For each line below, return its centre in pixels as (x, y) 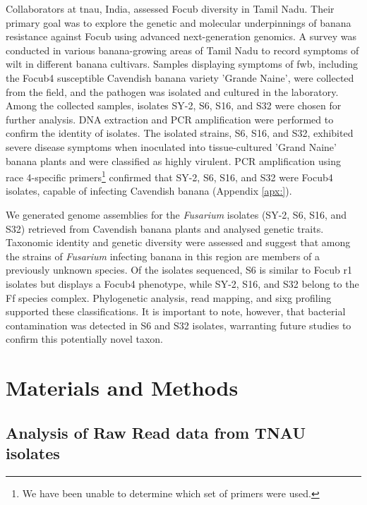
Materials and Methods (122, 388)
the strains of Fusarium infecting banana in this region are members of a (163, 256)
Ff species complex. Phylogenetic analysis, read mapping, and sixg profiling (169, 297)
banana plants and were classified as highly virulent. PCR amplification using (173, 160)
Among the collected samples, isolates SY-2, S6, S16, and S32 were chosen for (174, 105)
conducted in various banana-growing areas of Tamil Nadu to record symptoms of (182, 50)
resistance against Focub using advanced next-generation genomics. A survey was (181, 36)
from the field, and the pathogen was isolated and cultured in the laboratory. (172, 91)
